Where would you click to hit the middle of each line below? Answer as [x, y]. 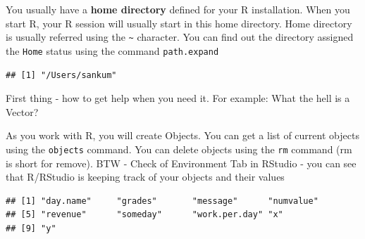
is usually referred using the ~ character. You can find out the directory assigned [180, 37]
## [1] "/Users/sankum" [61, 75]
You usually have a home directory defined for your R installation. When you [178, 9]
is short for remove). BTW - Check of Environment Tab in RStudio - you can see [181, 163]
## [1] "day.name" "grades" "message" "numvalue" [162, 201]
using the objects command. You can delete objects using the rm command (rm [179, 149]
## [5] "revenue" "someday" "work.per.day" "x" [144, 215]
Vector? [22, 111]
